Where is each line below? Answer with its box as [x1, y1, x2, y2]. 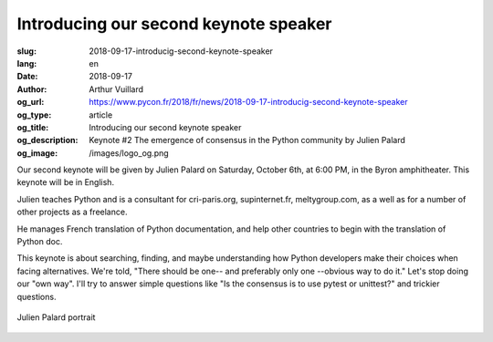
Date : [16, 71, 38, 82]
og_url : [16, 97, 45, 108]
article [89, 109, 113, 120]
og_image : [16, 147, 58, 159]
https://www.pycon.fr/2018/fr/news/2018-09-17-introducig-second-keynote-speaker [89, 97, 408, 108]
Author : [16, 83, 47, 95]
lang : [16, 57, 37, 68]
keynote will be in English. [16, 177, 114, 188]
